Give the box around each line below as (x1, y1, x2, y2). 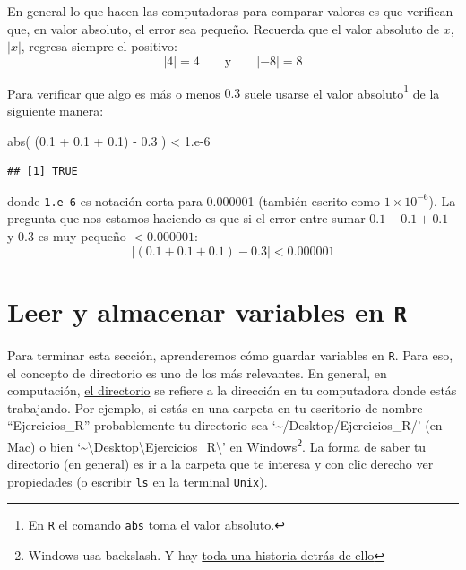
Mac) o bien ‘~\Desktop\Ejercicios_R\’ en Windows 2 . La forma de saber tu (7, 434, 427, 455)
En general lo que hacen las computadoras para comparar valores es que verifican (7, 2, 453, 20)
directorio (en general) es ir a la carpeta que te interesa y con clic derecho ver (7, 454, 434, 473)
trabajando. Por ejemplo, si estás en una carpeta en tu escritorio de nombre (7, 398, 423, 417)
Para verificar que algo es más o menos (7, 83, 220, 102)
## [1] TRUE (7, 165, 78, 178)
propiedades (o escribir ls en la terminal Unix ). (7, 471, 268, 490)
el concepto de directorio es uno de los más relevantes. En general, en (7, 363, 387, 382)
